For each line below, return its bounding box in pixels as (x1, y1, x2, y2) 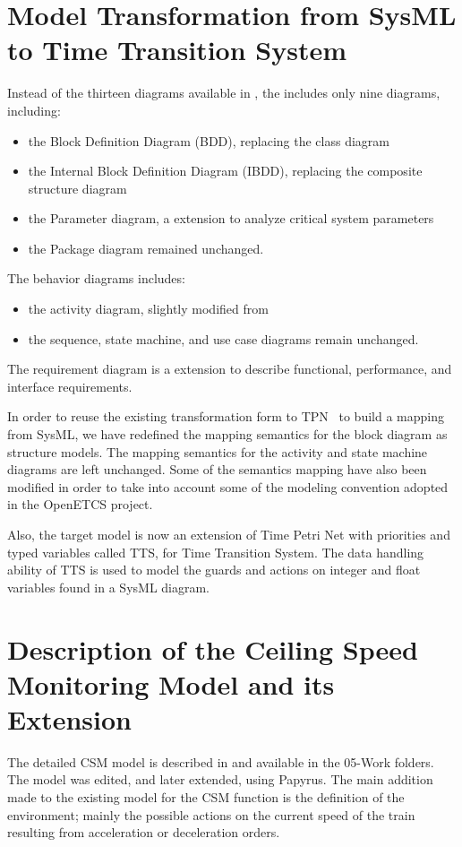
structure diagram (28, 178, 127, 197)
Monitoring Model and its (7, 665, 335, 702)
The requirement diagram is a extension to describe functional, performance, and (7, 359, 452, 378)
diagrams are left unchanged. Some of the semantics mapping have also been (7, 460, 427, 479)
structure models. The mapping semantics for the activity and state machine (7, 442, 428, 461)
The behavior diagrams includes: (7, 269, 185, 288)
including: (7, 100, 61, 119)
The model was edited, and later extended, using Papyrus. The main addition (7, 770, 433, 789)
